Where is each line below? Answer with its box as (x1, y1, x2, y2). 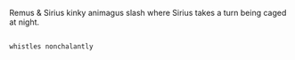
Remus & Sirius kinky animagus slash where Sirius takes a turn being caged (9, 8, 287, 18)
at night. (9, 17, 40, 27)
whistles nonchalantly (9, 42, 94, 51)
